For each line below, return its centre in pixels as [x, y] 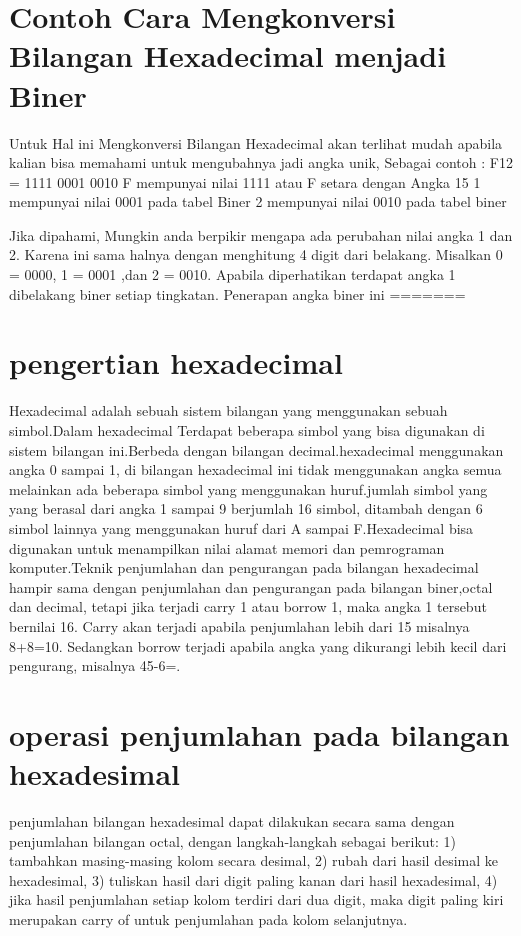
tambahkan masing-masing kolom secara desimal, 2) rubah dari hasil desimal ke [254, 860]
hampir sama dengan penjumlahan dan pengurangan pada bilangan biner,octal [251, 586]
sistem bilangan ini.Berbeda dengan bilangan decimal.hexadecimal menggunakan [256, 449]
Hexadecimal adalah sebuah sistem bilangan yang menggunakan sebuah [228, 410]
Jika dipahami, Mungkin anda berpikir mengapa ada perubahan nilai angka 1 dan [261, 234]
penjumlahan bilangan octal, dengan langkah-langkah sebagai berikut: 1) [233, 840]
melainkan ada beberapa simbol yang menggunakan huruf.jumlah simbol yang [248, 488]
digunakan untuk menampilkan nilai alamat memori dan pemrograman [227, 547]
